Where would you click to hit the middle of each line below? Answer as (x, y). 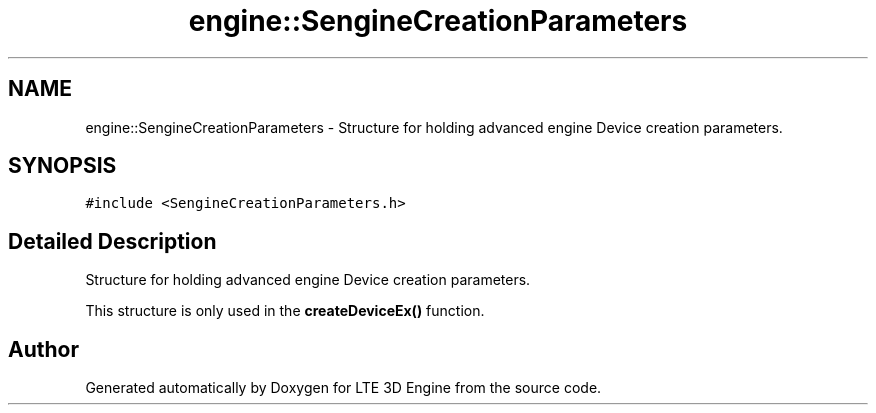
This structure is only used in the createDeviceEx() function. (285, 311)
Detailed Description (112, 241)
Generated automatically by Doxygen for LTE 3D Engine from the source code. (343, 388)
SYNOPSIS (62, 166)
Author (43, 349)
